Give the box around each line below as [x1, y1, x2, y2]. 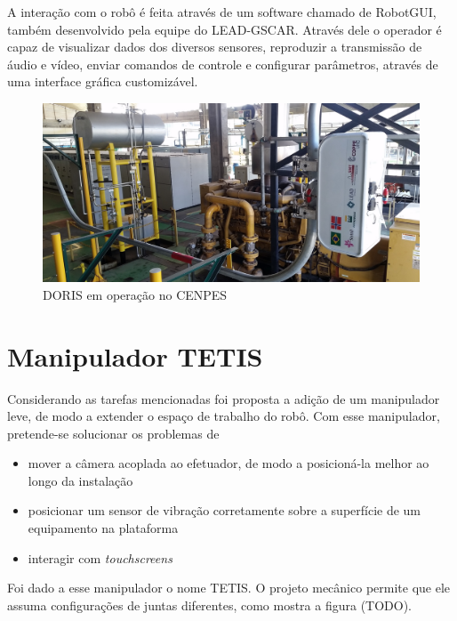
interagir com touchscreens [28, 548, 172, 567]
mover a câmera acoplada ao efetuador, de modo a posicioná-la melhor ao [28, 454, 429, 472]
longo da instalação [28, 471, 133, 489]
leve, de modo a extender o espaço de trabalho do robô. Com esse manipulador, [7, 407, 440, 425]
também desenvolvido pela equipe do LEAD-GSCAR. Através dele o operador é [7, 20, 442, 38]
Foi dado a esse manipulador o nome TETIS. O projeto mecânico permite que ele [7, 578, 451, 597]
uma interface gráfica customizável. [7, 72, 198, 91]
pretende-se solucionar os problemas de [7, 423, 220, 442]
